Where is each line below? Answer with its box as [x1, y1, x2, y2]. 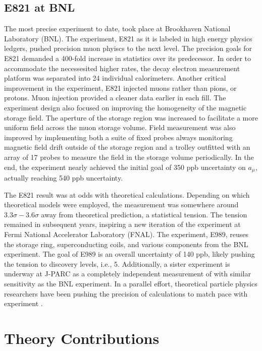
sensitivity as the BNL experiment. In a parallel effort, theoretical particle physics [4, 278, 257, 288]
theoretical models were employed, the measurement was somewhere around [4, 199, 239, 210]
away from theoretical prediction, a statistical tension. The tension [41, 209, 247, 219]
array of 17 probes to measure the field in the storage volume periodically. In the [4, 151, 254, 162]
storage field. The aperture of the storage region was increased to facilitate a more [4, 112, 258, 123]
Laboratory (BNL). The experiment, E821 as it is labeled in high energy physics [4, 33, 252, 43]
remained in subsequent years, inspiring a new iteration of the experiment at [4, 219, 241, 229]
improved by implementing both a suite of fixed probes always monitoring [4, 132, 233, 142]
